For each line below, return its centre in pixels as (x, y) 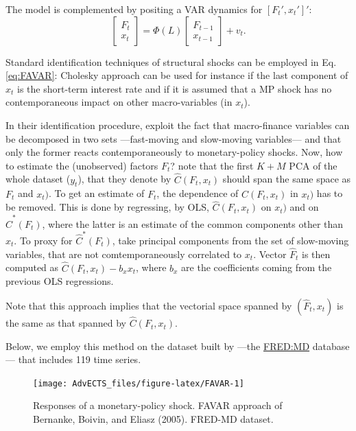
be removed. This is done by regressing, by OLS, (107, 207)
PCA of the (313, 165)
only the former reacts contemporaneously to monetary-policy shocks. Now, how (174, 152)
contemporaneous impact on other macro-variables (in (119, 102)
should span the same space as (287, 179)
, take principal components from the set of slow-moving (230, 241)
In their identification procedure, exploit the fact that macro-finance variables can (178, 125)
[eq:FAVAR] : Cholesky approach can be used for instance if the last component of (177, 75)
